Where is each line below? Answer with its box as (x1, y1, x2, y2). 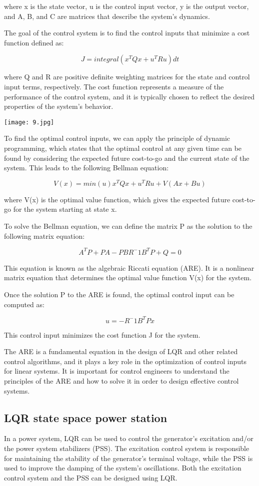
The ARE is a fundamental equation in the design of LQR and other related (4, 346, 238, 357)
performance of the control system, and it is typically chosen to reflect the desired (4, 91, 255, 101)
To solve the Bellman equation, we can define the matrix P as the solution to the (4, 221, 252, 231)
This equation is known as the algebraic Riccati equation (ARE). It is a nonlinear (4, 262, 254, 273)
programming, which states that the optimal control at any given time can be (4, 143, 242, 153)
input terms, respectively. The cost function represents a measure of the (4, 81, 224, 91)
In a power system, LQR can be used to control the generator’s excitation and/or (4, 433, 253, 444)
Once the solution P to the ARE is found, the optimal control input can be (4, 289, 234, 299)
